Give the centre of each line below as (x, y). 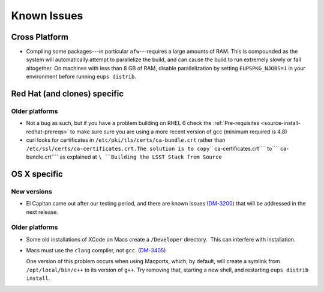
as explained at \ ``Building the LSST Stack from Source (141, 157)
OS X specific (37, 174)
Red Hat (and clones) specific (67, 94)
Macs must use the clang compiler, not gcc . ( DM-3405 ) (96, 251)
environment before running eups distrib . (81, 77)
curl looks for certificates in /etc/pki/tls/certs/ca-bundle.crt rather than (126, 140)
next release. (42, 212)
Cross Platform (40, 37)
